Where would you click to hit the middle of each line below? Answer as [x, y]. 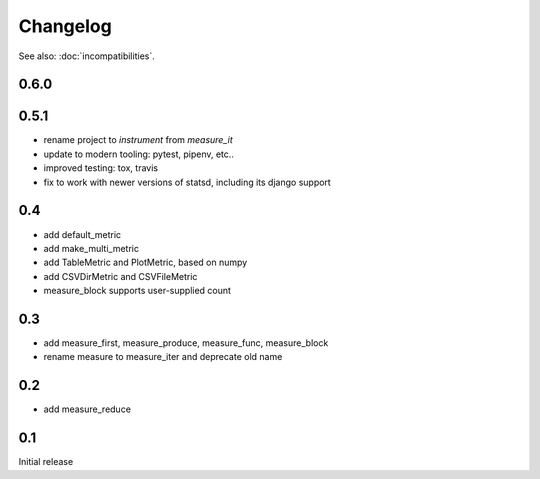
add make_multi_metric [91, 248]
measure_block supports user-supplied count [137, 291]
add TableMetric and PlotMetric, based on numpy [145, 262]
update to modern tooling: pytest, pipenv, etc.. [139, 154]
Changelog [65, 26]
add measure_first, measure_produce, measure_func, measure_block [186, 343]
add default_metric [82, 234]
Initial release [46, 462]
